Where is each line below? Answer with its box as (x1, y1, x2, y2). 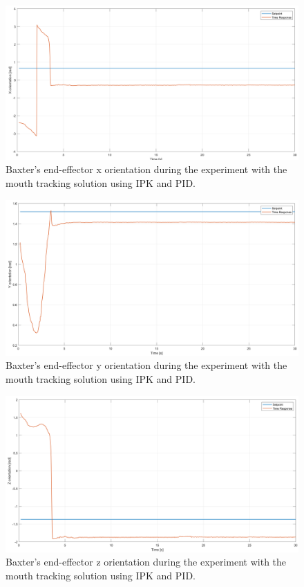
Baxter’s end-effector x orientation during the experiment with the (6, 162, 287, 177)
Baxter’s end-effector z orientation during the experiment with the (6, 554, 287, 569)
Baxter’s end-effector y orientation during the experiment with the (6, 358, 287, 372)
